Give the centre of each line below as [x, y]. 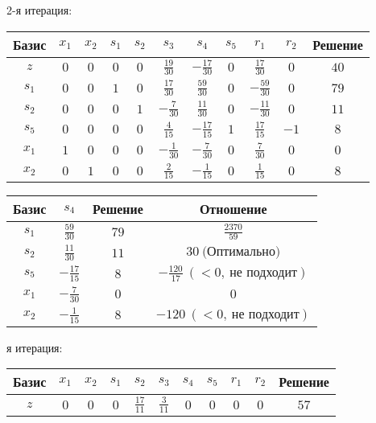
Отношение [233, 209]
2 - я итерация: [39, 10]
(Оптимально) [241, 252]
